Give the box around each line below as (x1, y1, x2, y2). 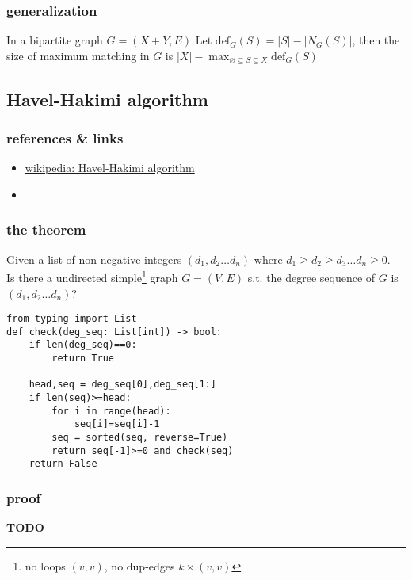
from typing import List (6, 313, 137, 325)
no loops (25, 557, 66, 574)
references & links (6, 128, 124, 147)
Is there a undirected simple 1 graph (6, 267, 178, 285)
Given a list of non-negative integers (6, 250, 182, 267)
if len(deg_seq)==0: (29, 339, 137, 351)
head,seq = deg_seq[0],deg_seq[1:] (29, 379, 216, 391)
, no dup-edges (104, 557, 175, 574)
